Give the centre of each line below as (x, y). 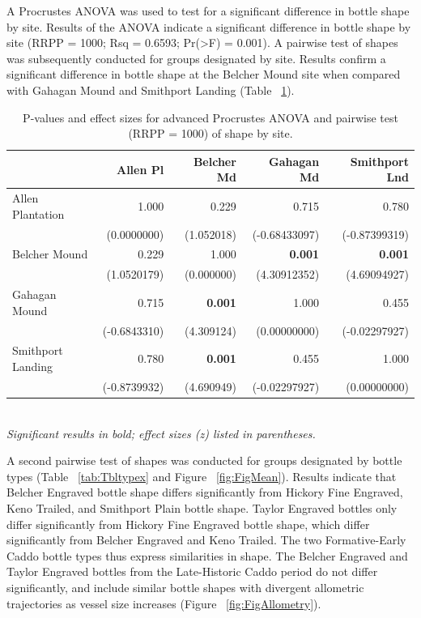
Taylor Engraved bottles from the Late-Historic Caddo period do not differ (192, 571)
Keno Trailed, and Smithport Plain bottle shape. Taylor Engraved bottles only (202, 507)
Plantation (38, 213)
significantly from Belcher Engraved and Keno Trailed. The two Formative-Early (206, 540)
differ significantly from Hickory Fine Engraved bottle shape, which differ (188, 524)
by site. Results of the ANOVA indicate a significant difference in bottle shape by (209, 26)
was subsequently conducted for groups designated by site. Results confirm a (196, 58)
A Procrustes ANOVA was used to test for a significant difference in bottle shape (208, 11)
